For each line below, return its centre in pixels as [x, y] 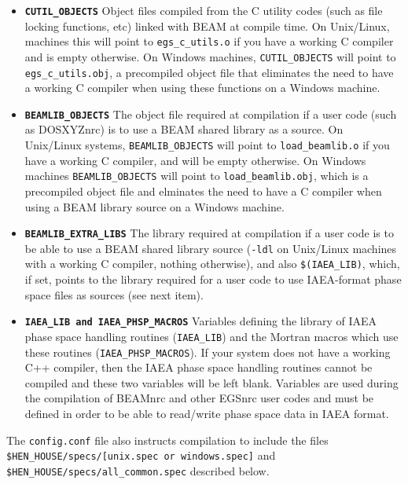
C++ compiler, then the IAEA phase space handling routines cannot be [198, 367]
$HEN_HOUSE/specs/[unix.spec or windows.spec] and [141, 455]
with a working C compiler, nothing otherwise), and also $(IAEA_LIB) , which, [212, 264]
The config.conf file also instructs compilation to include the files [167, 440]
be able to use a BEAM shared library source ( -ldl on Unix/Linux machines [211, 248]
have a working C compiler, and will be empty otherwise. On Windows [195, 160]
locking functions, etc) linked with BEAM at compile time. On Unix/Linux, [207, 26]
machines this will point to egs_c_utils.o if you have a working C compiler [209, 41]
